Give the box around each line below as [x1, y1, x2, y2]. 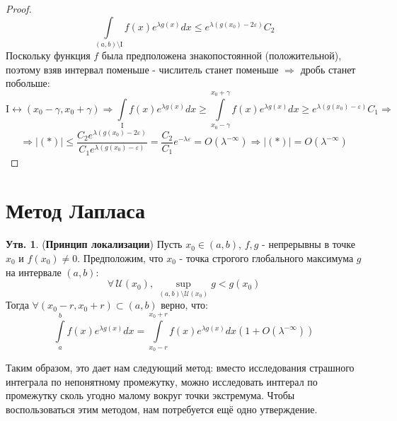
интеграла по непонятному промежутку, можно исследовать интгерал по [6, 374, 318, 389]
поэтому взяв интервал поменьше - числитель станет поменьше [6, 61, 279, 76]
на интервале [6, 264, 62, 279]
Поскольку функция [6, 47, 91, 62]
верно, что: [161, 297, 208, 312]
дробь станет [300, 61, 356, 76]
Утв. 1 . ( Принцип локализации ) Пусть [6, 237, 183, 251]
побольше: [6, 76, 50, 90]
